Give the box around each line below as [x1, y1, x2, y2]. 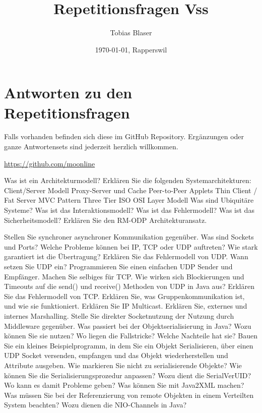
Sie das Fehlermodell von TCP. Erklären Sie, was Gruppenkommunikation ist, [4, 290, 245, 301]
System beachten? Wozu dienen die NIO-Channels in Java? [4, 399, 186, 410]
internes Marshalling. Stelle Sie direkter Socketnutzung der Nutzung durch [4, 310, 234, 321]
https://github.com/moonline [4, 158, 95, 168]
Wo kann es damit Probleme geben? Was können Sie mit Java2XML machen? [4, 380, 244, 390]
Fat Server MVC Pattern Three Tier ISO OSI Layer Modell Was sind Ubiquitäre [4, 195, 254, 205]
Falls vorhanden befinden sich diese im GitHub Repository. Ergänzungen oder [4, 131, 244, 142]
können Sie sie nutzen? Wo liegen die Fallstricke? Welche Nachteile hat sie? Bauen [4, 330, 258, 341]
